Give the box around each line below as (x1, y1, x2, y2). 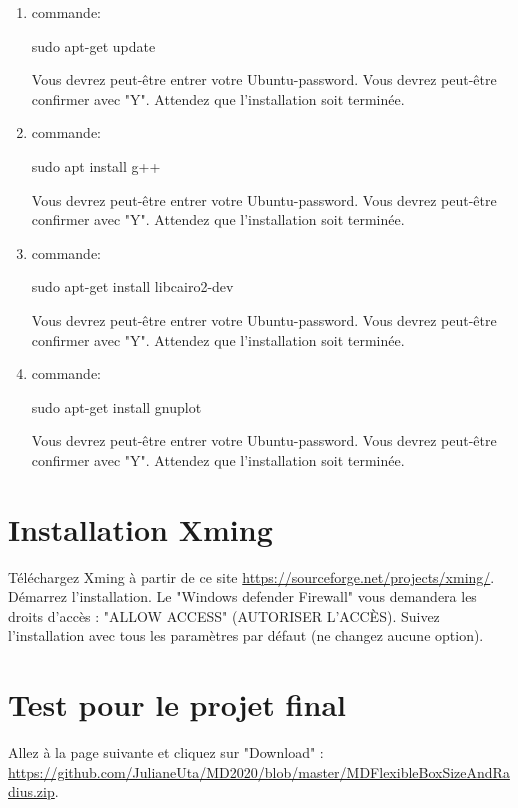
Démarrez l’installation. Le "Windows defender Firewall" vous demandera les (8, 586, 477, 607)
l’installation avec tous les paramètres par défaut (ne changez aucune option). (8, 625, 484, 646)
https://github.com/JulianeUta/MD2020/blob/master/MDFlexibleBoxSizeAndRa (8, 761, 510, 782)
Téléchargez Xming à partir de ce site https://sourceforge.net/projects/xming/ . (8, 566, 495, 587)
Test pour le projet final (8, 684, 346, 725)
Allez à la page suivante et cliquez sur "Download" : (8, 742, 324, 763)
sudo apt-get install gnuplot (31, 396, 202, 417)
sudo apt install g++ (31, 155, 161, 176)
